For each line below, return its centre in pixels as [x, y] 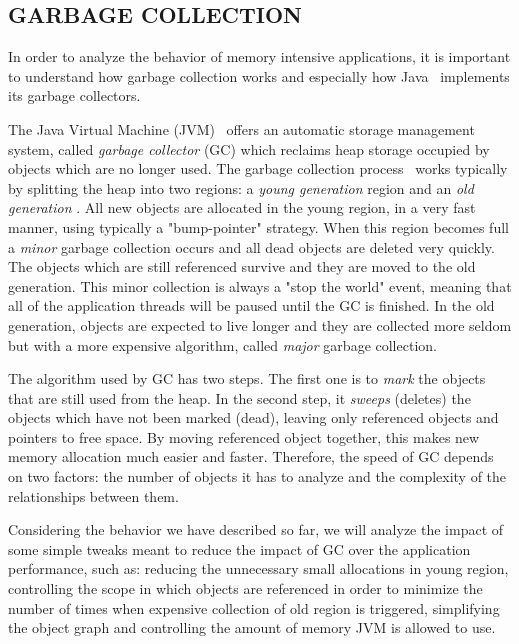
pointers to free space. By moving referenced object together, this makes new [244, 436]
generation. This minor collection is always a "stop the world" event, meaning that [260, 285]
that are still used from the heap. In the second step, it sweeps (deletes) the [239, 397]
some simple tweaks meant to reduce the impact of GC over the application [239, 548]
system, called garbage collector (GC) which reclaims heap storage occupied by [249, 148]
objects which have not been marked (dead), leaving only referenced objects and [253, 417]
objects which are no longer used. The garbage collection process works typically [258, 168]
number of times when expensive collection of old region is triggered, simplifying [254, 607]
